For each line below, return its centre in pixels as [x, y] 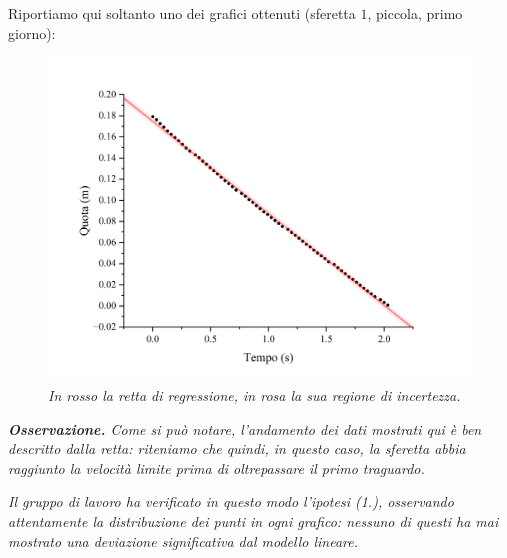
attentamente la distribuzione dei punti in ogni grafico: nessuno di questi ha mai [253, 520]
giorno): [32, 32]
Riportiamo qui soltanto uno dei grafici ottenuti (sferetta [182, 13]
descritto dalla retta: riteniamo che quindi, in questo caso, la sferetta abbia [237, 448]
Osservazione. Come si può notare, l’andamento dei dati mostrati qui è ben [245, 428]
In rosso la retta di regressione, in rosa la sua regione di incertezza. [254, 394]
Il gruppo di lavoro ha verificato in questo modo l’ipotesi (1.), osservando [231, 501]
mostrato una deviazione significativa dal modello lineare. [183, 540]
